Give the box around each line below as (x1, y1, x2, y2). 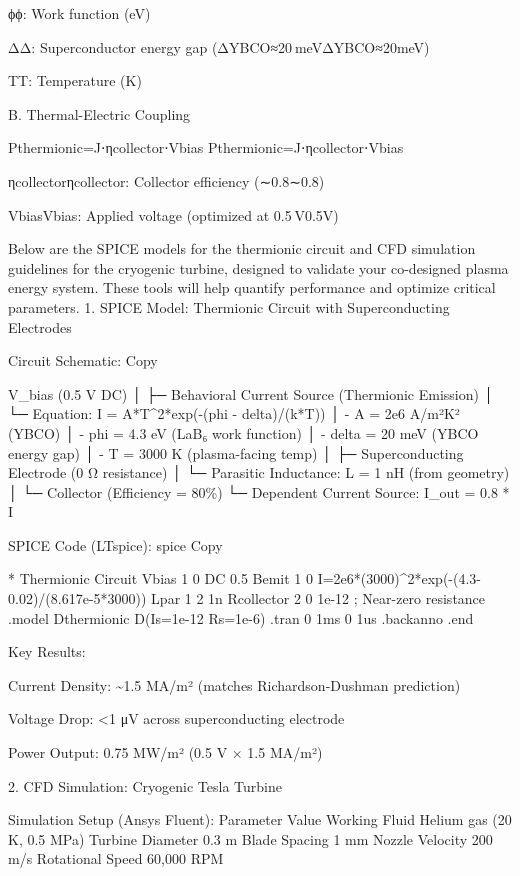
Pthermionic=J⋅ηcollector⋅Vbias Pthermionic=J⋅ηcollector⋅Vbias (8, 137, 404, 158)
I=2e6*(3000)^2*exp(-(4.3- (317, 568, 482, 589)
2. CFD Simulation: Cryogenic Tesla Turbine (8, 775, 282, 796)
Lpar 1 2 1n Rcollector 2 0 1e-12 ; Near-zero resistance (151, 588, 486, 609)
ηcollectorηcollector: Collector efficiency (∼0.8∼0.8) (8, 170, 325, 191)
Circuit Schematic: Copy (8, 350, 158, 371)
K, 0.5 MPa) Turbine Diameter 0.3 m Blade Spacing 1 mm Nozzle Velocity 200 (8, 828, 493, 849)
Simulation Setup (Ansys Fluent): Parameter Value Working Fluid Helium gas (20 (8, 809, 512, 830)
